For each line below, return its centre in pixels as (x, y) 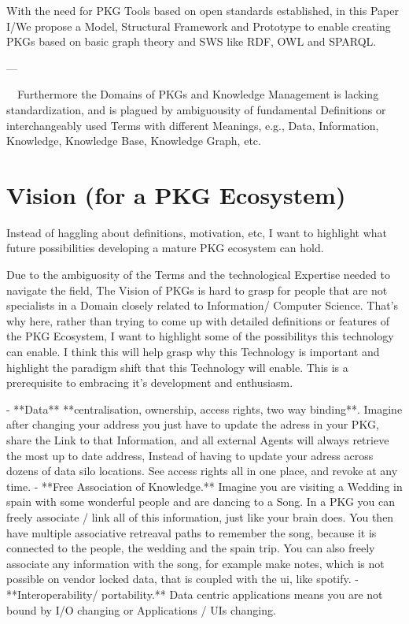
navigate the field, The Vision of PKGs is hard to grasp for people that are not (197, 290)
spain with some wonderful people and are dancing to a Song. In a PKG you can (201, 501)
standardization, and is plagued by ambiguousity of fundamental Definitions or (196, 109)
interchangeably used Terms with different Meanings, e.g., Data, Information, (193, 125)
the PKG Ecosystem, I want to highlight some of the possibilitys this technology (200, 336)
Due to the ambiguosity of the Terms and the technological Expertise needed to (198, 275)
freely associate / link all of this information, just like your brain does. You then (200, 516)
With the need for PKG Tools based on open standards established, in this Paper (203, 10)
